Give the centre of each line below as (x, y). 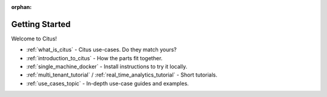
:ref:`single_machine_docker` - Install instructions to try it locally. (107, 67)
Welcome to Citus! (34, 39)
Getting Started (41, 24)
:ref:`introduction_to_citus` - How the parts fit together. (94, 58)
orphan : (21, 7)
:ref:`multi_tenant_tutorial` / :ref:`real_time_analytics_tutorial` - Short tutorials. (122, 75)
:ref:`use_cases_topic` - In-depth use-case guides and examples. (107, 83)
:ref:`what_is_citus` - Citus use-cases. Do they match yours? (101, 50)
